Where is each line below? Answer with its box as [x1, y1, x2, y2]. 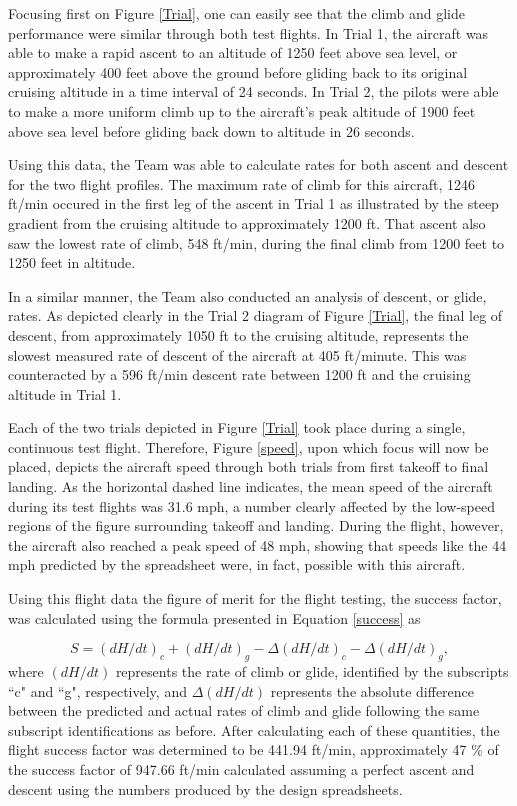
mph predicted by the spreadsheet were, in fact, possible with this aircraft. [8, 554, 466, 575]
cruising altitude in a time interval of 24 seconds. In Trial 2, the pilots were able [8, 81, 499, 102]
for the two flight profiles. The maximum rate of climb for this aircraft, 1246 [8, 173, 476, 194]
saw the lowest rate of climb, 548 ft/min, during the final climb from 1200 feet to [8, 232, 505, 253]
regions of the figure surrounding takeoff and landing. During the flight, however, [8, 515, 504, 536]
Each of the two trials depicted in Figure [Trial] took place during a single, [8, 417, 466, 438]
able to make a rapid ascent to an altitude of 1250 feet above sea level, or [8, 42, 458, 63]
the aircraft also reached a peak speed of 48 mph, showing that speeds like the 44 [8, 534, 507, 555]
